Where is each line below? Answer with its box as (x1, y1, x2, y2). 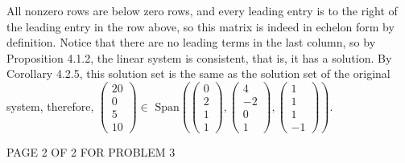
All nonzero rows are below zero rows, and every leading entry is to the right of (6, 2, 398, 18)
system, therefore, (6, 97, 94, 114)
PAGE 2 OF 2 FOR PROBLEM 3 (6, 144, 176, 161)
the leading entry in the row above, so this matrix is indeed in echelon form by (6, 18, 395, 35)
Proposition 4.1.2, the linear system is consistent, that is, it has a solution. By (6, 49, 392, 66)
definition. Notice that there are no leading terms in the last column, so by (6, 34, 376, 51)
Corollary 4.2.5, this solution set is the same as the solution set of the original (6, 65, 391, 82)
